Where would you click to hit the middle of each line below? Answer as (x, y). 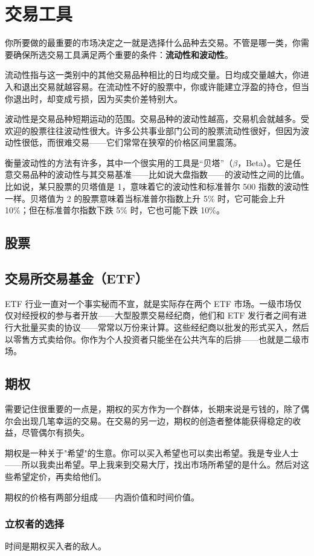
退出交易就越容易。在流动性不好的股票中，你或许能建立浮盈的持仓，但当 (165, 86)
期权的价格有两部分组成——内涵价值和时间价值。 (102, 496)
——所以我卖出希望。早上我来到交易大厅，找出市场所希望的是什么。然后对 (153, 464)
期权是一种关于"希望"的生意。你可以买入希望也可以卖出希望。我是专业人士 (152, 452)
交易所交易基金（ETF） (76, 278)
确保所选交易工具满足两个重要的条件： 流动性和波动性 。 (123, 54)
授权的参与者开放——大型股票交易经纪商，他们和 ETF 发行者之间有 (164, 315)
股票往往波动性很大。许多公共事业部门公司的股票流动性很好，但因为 (165, 130)
